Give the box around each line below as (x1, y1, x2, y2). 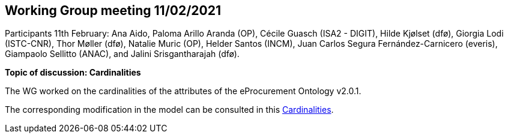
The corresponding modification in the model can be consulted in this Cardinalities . (5, 104, 334, 115)
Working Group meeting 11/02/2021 (5, 3, 222, 18)
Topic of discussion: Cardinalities (5, 67, 141, 78)
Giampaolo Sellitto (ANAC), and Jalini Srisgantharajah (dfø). (5, 49, 240, 59)
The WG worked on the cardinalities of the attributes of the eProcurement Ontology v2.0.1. (5, 86, 361, 97)
